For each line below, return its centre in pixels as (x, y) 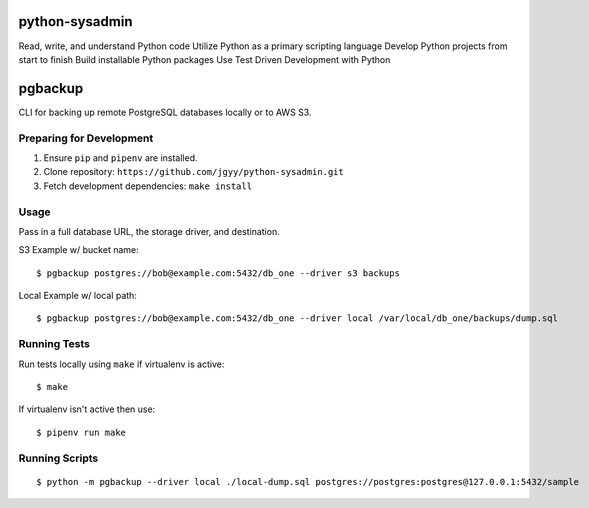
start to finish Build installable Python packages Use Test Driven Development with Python (204, 59)
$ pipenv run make (81, 432)
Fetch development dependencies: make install (148, 186)
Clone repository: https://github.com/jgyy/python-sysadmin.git (193, 172)
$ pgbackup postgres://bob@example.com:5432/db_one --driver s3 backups (218, 273)
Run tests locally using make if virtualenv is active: (121, 364)
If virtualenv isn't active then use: (87, 409)
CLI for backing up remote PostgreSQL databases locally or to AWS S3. (165, 112)
